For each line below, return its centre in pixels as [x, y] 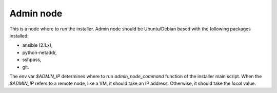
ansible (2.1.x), [37, 45]
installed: [19, 35]
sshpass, [32, 60]
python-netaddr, [39, 52]
